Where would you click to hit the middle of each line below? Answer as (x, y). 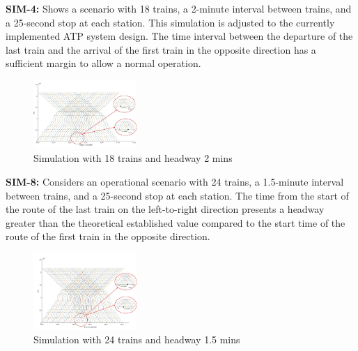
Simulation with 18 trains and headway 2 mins (133, 158)
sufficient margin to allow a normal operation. (103, 63)
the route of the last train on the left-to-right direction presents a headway (165, 209)
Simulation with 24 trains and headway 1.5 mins (137, 339)
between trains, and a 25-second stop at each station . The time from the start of (177, 195)
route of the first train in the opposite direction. (108, 236)
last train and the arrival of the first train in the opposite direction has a (161, 49)
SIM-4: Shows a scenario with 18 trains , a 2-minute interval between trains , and (179, 8)
